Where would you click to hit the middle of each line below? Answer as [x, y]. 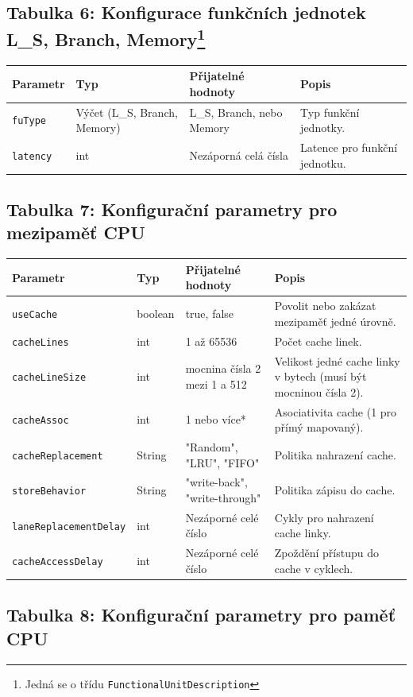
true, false [210, 313]
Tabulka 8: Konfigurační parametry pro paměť [201, 615]
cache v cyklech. [314, 568]
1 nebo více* [216, 419]
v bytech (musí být [320, 376]
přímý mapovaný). [319, 427]
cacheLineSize [49, 378]
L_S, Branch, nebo [236, 112]
